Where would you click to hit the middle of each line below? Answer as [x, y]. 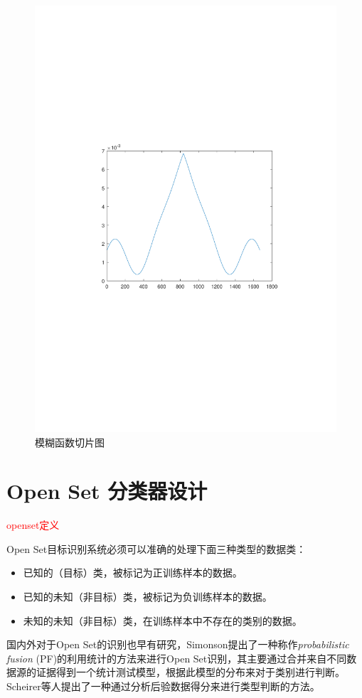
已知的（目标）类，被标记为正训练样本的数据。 [133, 573]
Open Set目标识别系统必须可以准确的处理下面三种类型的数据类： [156, 548]
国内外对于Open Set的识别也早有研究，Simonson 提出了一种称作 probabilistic [178, 644]
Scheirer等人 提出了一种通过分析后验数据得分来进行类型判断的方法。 [163, 686]
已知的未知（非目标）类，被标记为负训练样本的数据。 [148, 597]
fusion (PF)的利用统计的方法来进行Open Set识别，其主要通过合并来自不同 [177, 658]
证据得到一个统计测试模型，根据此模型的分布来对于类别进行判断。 [190, 672]
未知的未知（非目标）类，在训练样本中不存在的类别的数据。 [163, 620]
